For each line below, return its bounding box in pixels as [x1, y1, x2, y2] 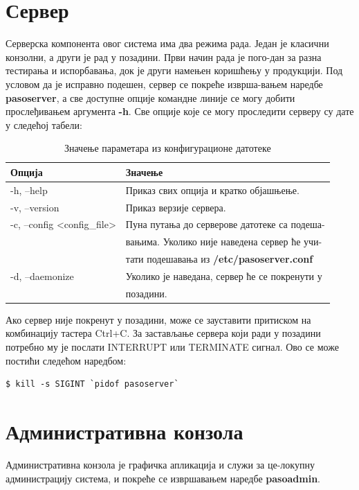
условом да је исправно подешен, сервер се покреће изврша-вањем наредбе [6, 76, 323, 91]
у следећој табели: [6, 117, 82, 132]
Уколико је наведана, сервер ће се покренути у [125, 268, 322, 283]
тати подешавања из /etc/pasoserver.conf [125, 252, 313, 266]
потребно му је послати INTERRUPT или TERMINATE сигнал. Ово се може [6, 340, 339, 354]
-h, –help [10, 182, 48, 197]
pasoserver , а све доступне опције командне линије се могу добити [6, 90, 295, 105]
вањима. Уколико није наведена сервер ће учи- [125, 234, 322, 249]
